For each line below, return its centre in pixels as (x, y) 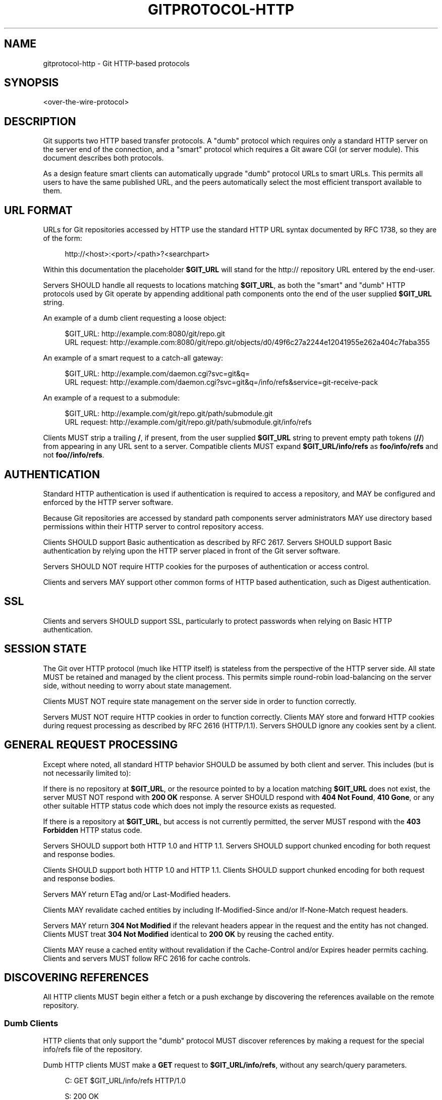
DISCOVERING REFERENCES (76, 977)
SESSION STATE (45, 649)
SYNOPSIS (32, 83)
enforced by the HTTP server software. (108, 502)
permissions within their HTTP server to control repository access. (153, 526)
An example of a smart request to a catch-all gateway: (133, 358)
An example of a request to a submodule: (112, 398)
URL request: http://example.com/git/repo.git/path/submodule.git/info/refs (188, 422)
